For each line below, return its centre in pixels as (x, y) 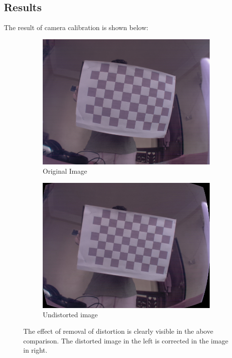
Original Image (65, 171)
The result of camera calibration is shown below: (76, 27)
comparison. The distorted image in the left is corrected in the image (126, 340)
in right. (35, 350)
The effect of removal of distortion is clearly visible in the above (118, 331)
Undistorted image (70, 315)
